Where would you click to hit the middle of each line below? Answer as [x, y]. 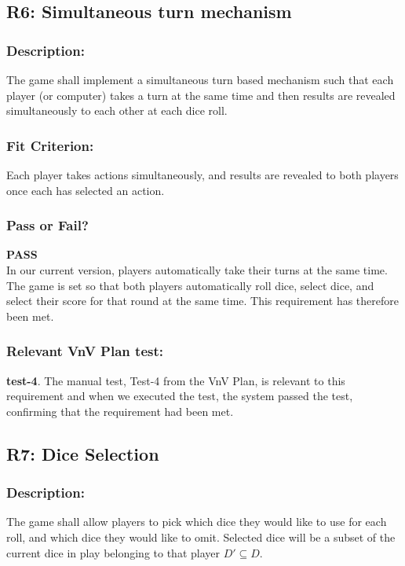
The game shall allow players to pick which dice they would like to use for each [197, 522]
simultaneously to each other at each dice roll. [117, 110]
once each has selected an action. [86, 190]
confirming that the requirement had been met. [120, 411]
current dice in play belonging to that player [113, 552]
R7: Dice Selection [83, 453]
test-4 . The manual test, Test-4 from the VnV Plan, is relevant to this [176, 380]
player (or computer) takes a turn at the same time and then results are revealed [201, 95]
